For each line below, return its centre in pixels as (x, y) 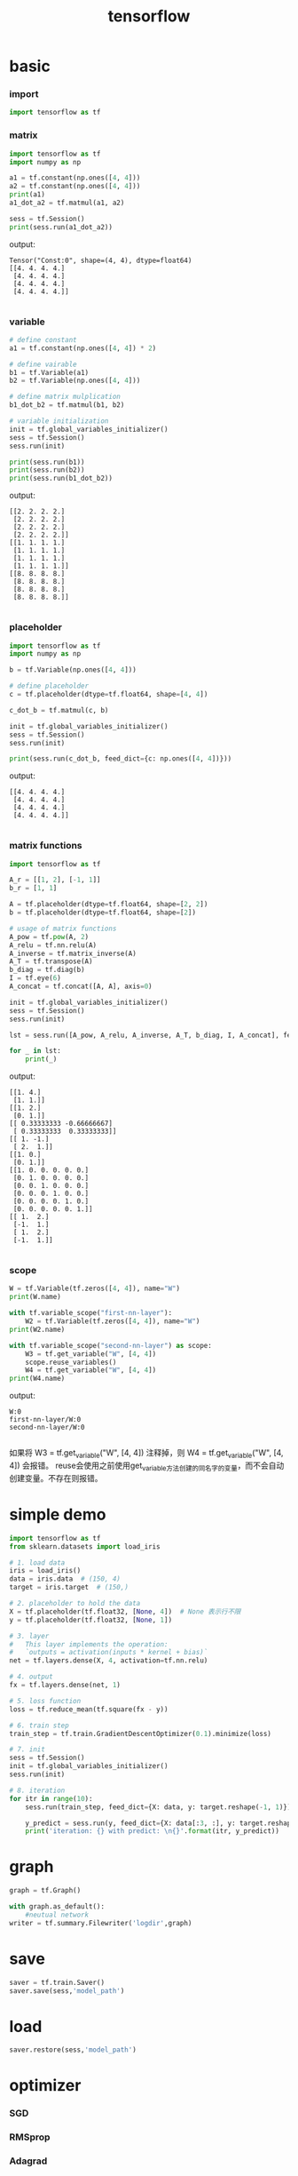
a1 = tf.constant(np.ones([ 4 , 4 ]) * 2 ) (83, 348)
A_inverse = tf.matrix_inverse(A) (73, 953)
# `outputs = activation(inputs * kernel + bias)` (109, 1653)
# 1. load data (37, 1562)
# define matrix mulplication (65, 397)
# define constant (43, 339)
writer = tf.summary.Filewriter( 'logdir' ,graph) (101, 1923)
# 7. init (27, 1750)
